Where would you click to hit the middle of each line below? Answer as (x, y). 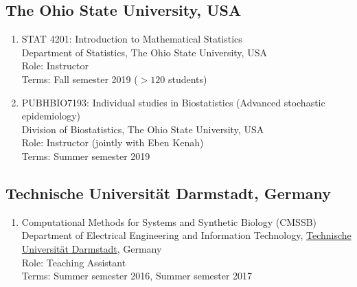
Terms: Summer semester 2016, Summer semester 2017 (137, 276)
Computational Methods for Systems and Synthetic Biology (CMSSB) (169, 221)
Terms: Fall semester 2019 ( (80, 79)
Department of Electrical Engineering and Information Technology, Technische (186, 235)
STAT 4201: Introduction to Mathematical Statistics (132, 39)
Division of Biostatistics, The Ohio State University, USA (143, 129)
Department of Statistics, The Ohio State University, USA (144, 52)
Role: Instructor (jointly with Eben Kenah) (113, 142)
